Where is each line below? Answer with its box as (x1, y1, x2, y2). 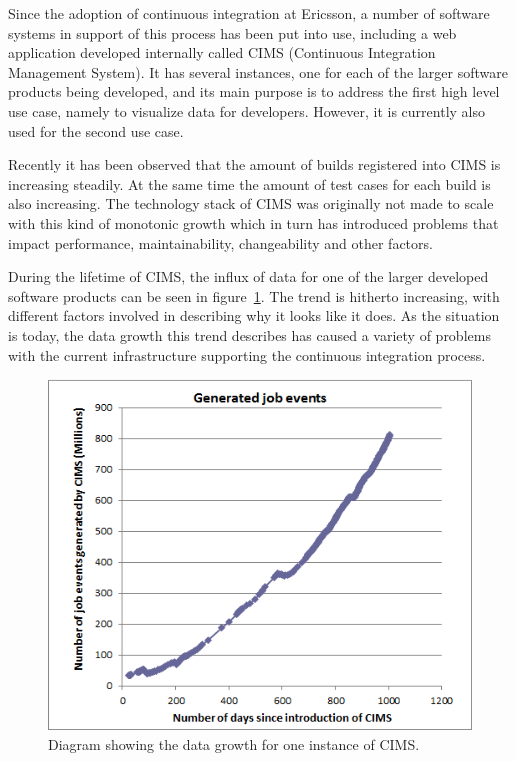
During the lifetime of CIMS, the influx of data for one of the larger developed (8, 266, 489, 287)
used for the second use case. (8, 120, 184, 141)
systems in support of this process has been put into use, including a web (8, 22, 457, 43)
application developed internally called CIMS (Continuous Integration (8, 42, 436, 63)
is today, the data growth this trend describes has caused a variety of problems (8, 324, 491, 345)
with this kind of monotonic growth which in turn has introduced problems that (8, 212, 499, 233)
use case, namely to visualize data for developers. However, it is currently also (8, 100, 485, 121)
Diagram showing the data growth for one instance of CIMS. (48, 733, 420, 754)
